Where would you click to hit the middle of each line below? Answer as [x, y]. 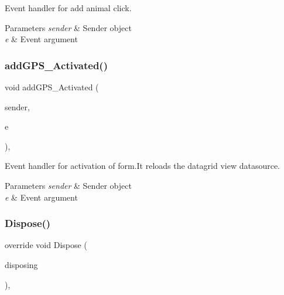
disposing [21, 264]
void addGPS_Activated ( [52, 87]
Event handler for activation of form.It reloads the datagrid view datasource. [143, 166]
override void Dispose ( [46, 245]
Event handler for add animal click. [68, 8]
